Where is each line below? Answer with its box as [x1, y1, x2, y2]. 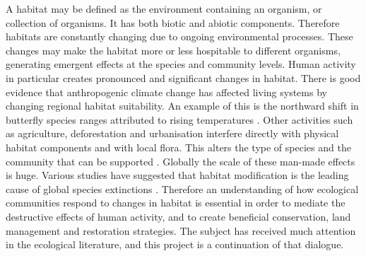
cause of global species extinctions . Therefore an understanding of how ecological [6, 181, 359, 196]
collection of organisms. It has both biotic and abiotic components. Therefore [6, 15, 340, 30]
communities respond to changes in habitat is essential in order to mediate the [6, 195, 346, 210]
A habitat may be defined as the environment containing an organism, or [6, 1, 322, 16]
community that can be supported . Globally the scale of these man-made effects [6, 153, 355, 168]
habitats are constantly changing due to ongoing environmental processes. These [6, 29, 353, 44]
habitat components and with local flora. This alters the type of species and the [6, 139, 351, 154]
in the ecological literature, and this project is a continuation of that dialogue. [6, 237, 344, 252]
